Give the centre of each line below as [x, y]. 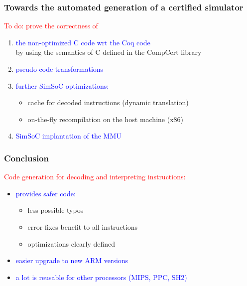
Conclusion [26, 158]
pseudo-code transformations [60, 69]
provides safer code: [46, 193]
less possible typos [56, 210]
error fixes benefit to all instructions [83, 226]
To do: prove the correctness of [51, 26]
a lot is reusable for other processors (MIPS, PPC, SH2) [101, 277]
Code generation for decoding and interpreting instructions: [95, 177]
